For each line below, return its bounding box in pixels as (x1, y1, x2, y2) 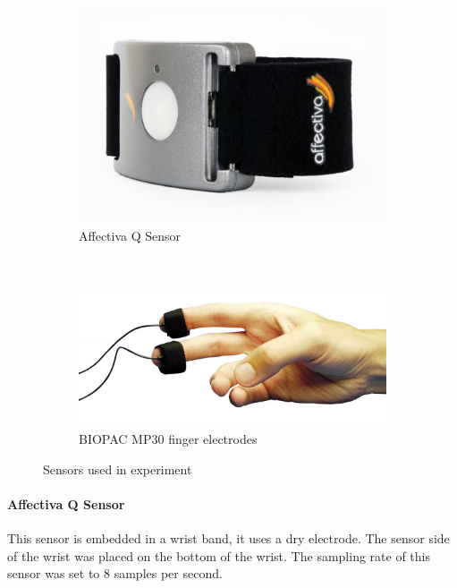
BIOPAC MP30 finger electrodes (79, 430, 258, 448)
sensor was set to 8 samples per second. (7, 564, 223, 583)
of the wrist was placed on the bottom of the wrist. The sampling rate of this (7, 546, 430, 565)
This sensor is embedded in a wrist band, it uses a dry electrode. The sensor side (7, 529, 450, 548)
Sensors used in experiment (43, 459, 192, 478)
